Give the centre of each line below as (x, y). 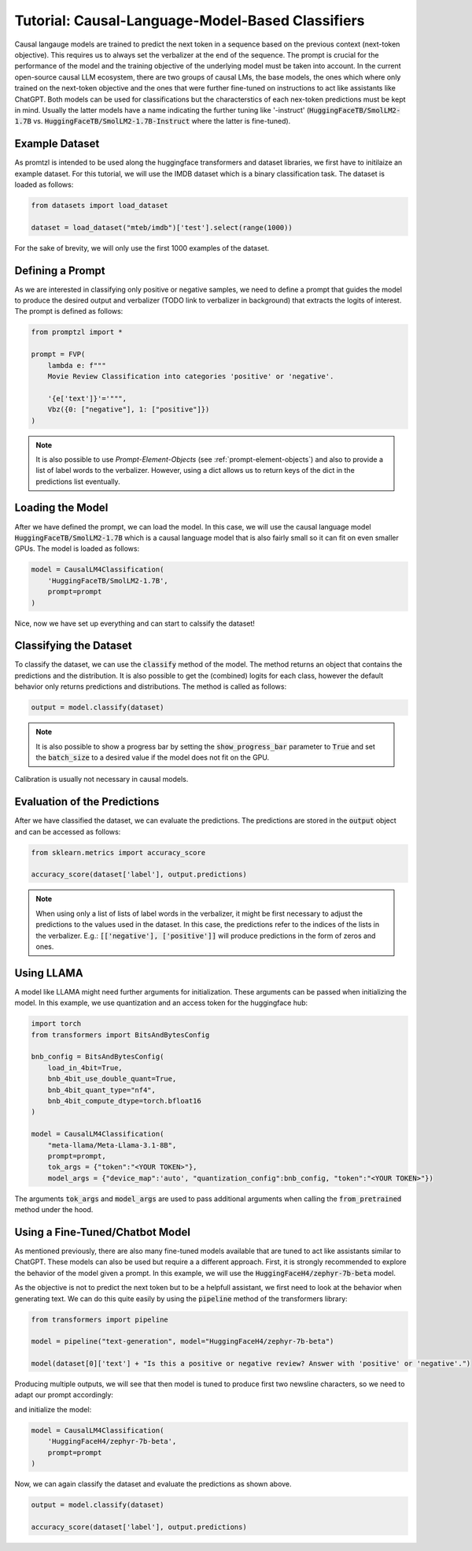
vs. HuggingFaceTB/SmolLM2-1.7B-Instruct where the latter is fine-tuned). (162, 121)
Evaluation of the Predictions (87, 802)
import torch (56, 1024)
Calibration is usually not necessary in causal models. (101, 779)
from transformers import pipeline (100, 1319)
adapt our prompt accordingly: (64, 1395)
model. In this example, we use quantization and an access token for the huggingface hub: (161, 1003)
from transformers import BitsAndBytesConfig (120, 1035)
